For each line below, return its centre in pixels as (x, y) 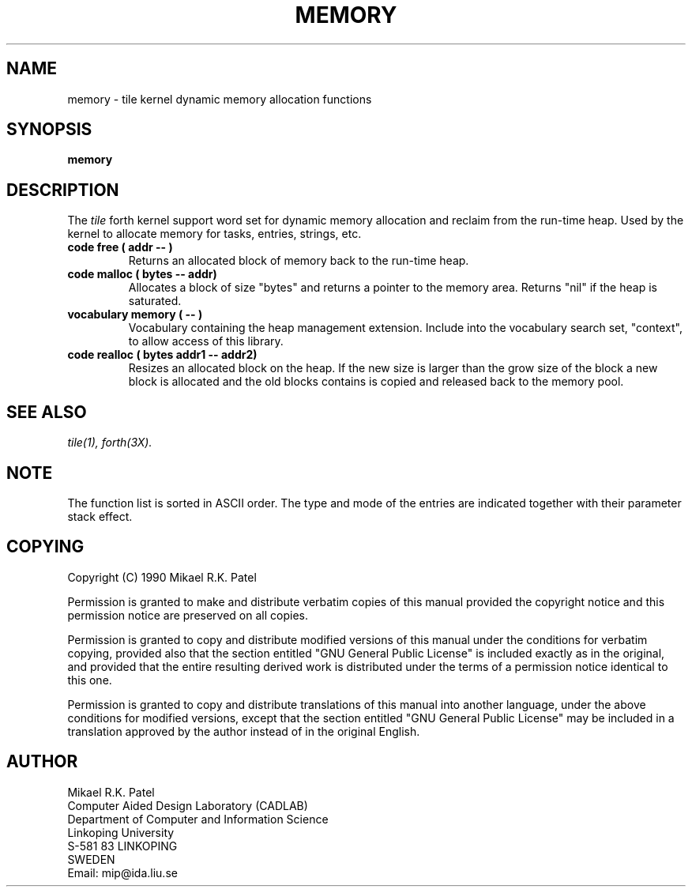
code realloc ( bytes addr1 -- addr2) (162, 355)
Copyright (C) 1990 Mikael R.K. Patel (162, 577)
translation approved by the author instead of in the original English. (244, 731)
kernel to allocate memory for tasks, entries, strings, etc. (214, 234)
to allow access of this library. (206, 341)
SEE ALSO (47, 412)
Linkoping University (121, 832)
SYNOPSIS (49, 130)
